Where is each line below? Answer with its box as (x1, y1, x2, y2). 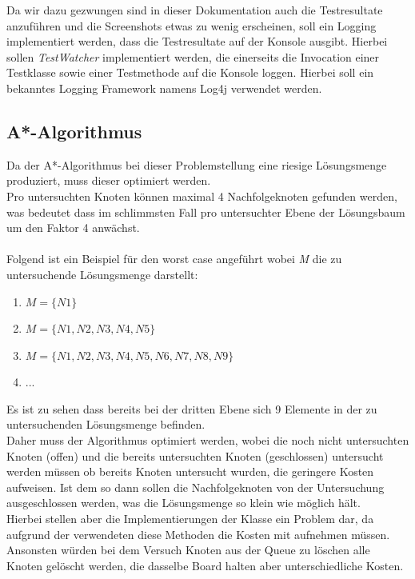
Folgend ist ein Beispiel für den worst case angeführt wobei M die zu (6, 250, 342, 267)
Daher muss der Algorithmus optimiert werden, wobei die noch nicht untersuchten (6, 432, 409, 449)
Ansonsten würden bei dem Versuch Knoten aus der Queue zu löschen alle (6, 541, 370, 558)
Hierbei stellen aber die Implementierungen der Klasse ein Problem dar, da (6, 510, 374, 527)
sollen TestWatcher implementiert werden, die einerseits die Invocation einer (6, 48, 380, 65)
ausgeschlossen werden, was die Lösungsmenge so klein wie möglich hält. (6, 494, 361, 511)
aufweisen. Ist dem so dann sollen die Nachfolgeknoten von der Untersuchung (6, 478, 385, 495)
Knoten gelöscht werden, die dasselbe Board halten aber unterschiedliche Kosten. (6, 557, 404, 573)
